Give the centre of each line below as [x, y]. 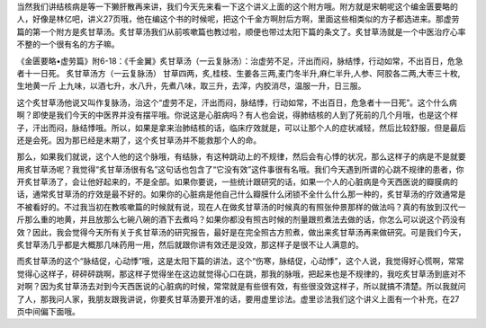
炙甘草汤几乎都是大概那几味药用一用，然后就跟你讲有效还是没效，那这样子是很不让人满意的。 [190, 245]
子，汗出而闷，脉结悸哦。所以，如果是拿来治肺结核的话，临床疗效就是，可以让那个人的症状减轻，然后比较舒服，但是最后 [241, 128]
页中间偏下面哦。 [48, 311]
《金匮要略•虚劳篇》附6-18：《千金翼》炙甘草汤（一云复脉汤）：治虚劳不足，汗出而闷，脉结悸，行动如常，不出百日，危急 [240, 61]
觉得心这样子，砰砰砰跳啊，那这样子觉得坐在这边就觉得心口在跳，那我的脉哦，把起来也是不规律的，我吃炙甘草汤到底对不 [241, 273]
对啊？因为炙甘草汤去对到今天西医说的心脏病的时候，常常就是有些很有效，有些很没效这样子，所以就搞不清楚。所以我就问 [241, 287]
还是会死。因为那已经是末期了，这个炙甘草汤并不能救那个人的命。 [139, 140]
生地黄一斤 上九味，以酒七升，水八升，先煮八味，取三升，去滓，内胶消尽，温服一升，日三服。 [191, 86]
